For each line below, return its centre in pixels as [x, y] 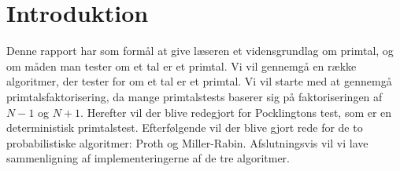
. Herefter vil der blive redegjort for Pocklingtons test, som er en [236, 112]
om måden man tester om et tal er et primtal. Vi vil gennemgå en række [181, 65]
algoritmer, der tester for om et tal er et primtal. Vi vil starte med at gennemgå [199, 81]
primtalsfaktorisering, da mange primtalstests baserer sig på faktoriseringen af [194, 96]
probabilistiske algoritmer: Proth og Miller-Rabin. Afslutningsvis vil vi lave [187, 142]
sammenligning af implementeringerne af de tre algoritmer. [148, 158]
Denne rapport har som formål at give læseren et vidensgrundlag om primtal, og [200, 51]
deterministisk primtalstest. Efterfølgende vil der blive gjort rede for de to [185, 127]
